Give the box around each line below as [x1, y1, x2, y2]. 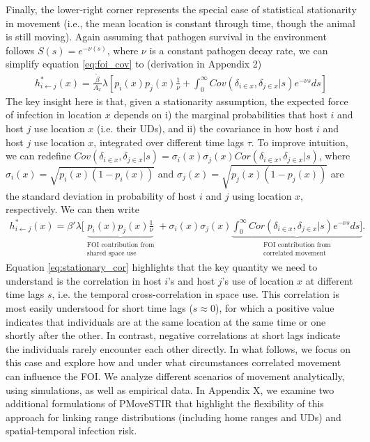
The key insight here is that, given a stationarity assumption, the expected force [6, 93, 348, 108]
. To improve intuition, [251, 134, 348, 149]
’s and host [168, 273, 215, 287]
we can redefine [6, 148, 71, 163]
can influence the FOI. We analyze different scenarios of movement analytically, [6, 368, 345, 383]
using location [232, 188, 292, 203]
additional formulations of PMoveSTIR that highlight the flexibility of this [6, 396, 324, 411]
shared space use [86, 249, 137, 257]
